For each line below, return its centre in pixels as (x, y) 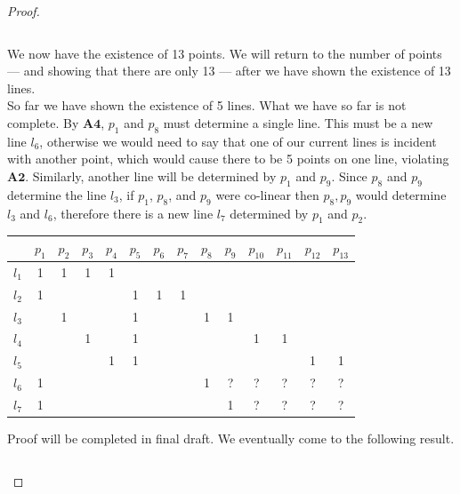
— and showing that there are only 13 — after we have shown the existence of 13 (229, 71)
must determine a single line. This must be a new (298, 122)
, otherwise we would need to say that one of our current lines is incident (238, 141)
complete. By (43, 122)
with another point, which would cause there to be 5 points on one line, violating (228, 159)
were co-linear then (267, 194)
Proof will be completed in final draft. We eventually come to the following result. (231, 438)
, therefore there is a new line (133, 213)
